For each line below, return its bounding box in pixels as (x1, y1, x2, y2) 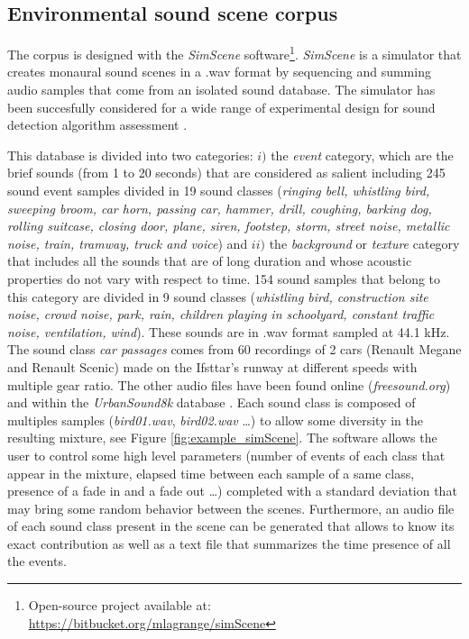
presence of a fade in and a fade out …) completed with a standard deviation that (7, 481, 457, 500)
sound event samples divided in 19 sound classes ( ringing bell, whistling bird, (7, 181, 430, 200)
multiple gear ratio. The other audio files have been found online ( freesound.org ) (7, 375, 451, 394)
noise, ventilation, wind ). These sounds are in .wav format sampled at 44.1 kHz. (7, 322, 450, 341)
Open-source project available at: (28, 596, 211, 615)
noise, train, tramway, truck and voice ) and (7, 233, 248, 252)
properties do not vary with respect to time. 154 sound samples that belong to (7, 269, 441, 288)
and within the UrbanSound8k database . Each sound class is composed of (7, 393, 416, 412)
